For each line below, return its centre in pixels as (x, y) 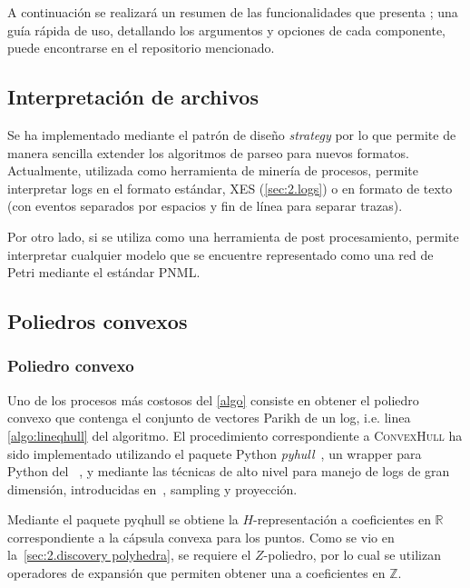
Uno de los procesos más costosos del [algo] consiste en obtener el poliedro (213, 399)
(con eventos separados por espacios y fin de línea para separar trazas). (205, 206)
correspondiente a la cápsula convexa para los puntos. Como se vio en (201, 537)
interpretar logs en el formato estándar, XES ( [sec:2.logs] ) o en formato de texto (230, 188)
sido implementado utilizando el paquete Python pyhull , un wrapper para (215, 453)
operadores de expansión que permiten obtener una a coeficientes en (196, 573)
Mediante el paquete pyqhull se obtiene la (123, 519)
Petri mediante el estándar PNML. (104, 272)
